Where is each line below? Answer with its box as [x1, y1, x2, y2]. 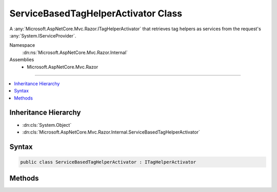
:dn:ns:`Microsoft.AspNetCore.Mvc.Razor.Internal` [22, 49, 128, 55]
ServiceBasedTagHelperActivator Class [9, 8, 183, 19]
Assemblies [9, 56, 34, 63]
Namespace [9, 42, 35, 48]
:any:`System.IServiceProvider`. [9, 32, 76, 39]
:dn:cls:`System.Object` [22, 122, 72, 128]
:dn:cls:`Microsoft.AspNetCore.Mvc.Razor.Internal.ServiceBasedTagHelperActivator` [22, 129, 200, 135]
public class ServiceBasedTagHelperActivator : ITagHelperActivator [20, 159, 196, 165]
